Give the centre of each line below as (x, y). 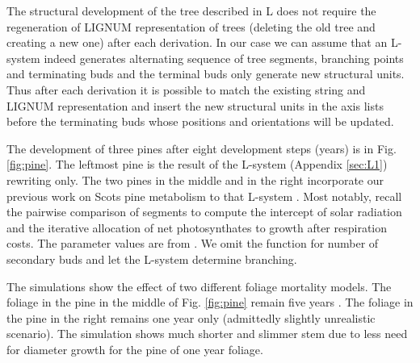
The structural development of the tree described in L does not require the (191, 10)
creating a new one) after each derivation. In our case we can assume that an (197, 42)
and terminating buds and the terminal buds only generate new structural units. (206, 74)
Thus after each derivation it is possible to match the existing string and (186, 89)
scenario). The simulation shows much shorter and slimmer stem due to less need (207, 334)
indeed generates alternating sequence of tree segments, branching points (224, 58)
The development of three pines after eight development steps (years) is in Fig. (202, 148)
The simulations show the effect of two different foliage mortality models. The (199, 286)
